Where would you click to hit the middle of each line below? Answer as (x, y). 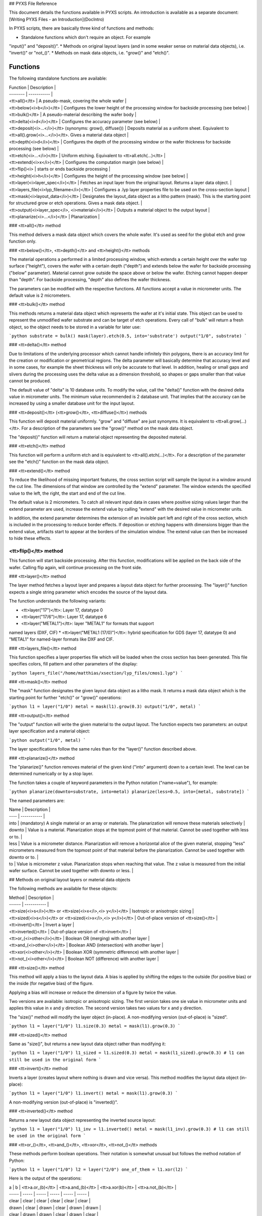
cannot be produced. (30, 381)
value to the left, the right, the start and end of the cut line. (67, 493)
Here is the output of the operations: (45, 1178)
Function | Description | (32, 87)
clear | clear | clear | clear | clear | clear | (50, 1201)
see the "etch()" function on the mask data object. (59, 462)
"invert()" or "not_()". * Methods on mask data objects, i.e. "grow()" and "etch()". (89, 53)
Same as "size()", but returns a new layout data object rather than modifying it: (87, 1044)
